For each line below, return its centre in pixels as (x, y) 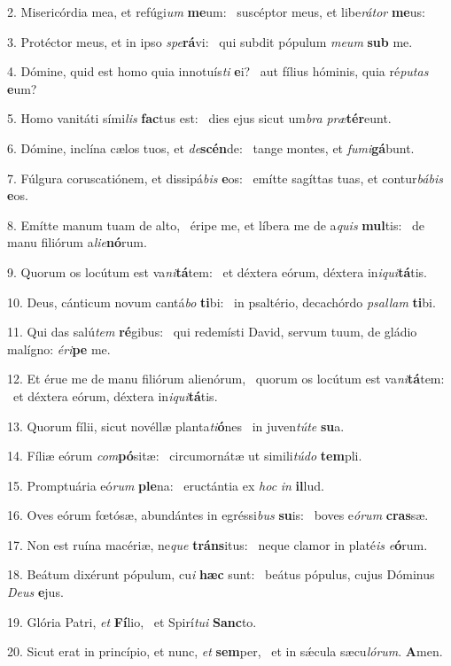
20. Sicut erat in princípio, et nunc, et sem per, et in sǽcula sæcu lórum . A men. (225, 651)
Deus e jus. (35, 592)
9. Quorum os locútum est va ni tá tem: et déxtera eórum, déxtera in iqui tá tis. (217, 271)
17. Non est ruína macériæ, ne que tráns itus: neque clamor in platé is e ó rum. (218, 544)
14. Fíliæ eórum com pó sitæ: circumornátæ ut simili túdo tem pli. (185, 456)
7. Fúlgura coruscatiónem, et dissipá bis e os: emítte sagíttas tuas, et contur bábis (225, 178)
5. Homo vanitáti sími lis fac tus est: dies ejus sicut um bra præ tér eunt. (199, 118)
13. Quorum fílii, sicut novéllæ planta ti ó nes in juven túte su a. (176, 426)
